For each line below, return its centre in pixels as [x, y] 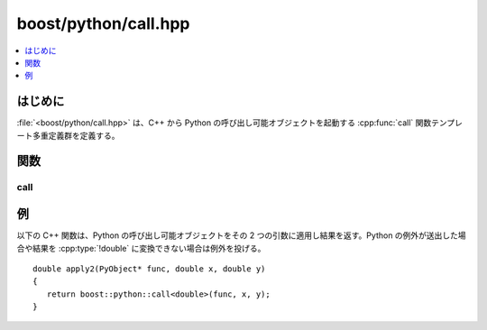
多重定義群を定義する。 [76, 135]
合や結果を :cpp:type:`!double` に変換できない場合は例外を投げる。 [141, 248]
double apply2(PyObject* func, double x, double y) [149, 269]
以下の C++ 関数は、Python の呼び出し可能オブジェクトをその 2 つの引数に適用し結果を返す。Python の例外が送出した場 [241, 235]
